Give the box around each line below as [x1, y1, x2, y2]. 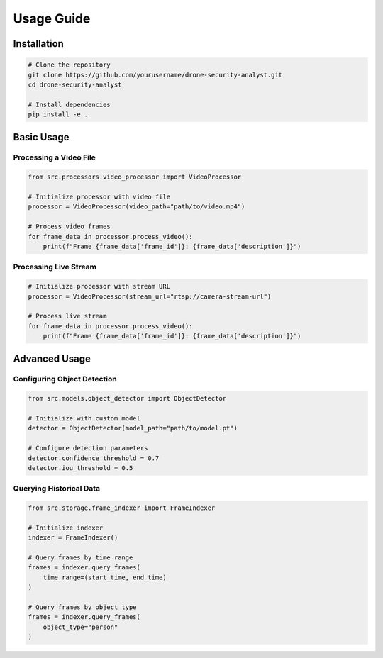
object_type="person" [43, 623, 118, 631]
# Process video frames [28, 223, 111, 230]
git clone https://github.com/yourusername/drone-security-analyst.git [28, 71, 283, 79]
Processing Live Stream [13, 262, 97, 272]
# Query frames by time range [28, 554, 133, 562]
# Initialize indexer [28, 523, 104, 532]
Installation [13, 38, 64, 50]
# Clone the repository [28, 61, 111, 69]
